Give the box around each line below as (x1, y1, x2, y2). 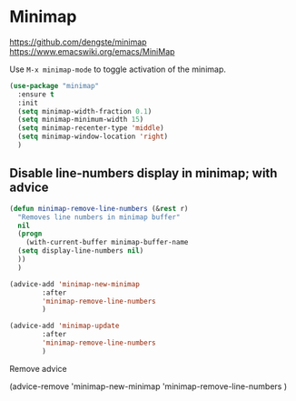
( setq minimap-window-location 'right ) (17, 132, 169, 142)
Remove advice (9, 363, 67, 374)
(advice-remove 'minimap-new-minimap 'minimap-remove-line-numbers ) (9, 380, 288, 392)
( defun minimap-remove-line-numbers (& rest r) (9, 204, 189, 213)
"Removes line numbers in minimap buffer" (17, 212, 181, 222)
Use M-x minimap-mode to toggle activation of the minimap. (9, 64, 227, 75)
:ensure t (17, 89, 54, 99)
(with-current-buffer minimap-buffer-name (25, 238, 189, 247)
